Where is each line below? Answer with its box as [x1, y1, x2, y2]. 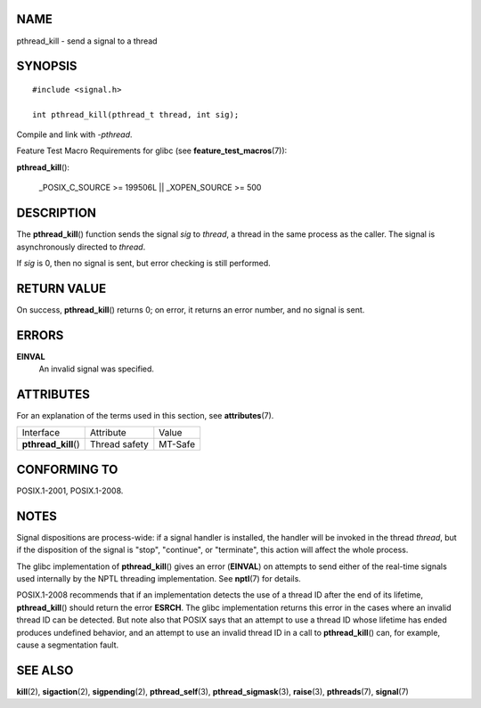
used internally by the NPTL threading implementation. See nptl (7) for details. [16, 574, 302, 584]
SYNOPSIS [16, 59, 77, 74]
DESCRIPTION [16, 206, 97, 221]
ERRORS [16, 328, 64, 343]
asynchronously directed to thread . [16, 241, 146, 252]
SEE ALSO [16, 663, 74, 678]
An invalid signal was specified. [38, 363, 155, 374]
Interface [21, 427, 61, 439]
